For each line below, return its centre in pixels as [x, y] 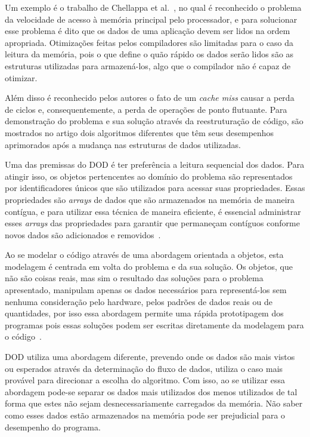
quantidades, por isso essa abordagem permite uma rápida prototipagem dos [144, 313]
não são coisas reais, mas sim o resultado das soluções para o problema [134, 278]
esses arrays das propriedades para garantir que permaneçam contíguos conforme [152, 223]
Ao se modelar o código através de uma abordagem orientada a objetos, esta [144, 255]
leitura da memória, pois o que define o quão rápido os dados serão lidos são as [149, 54]
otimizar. [21, 77]
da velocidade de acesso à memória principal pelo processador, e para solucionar [151, 19]
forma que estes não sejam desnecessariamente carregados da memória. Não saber [154, 403]
